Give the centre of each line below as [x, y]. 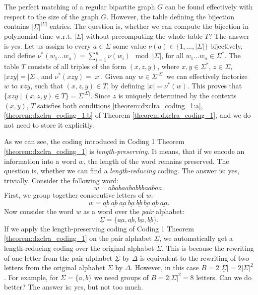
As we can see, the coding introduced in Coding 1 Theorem [94, 141]
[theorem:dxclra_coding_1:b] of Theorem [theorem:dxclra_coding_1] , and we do [128, 115]
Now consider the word [39, 211]
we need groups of [121, 277]
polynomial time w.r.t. [38, 36]
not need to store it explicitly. [49, 124]
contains [17, 26]
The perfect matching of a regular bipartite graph [80, 6]
